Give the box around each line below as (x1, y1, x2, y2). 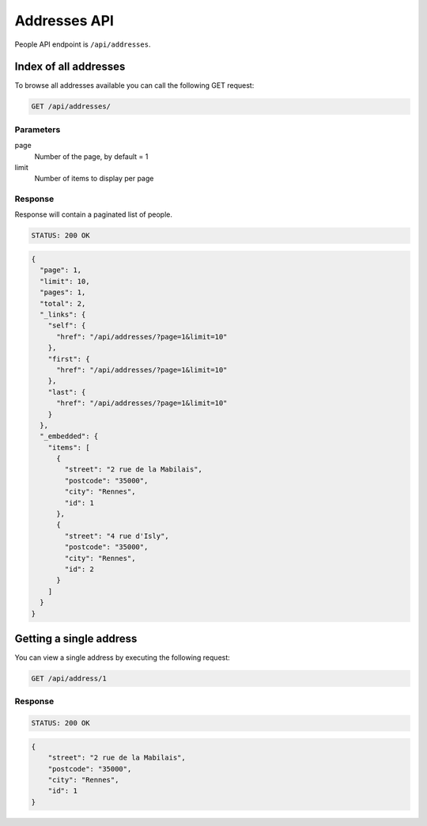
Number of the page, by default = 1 (34, 151, 149, 161)
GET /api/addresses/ (31, 102, 111, 111)
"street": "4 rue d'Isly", (64, 531, 169, 540)
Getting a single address (14, 631, 138, 645)
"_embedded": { (40, 432, 99, 441)
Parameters (14, 123, 61, 135)
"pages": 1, (40, 288, 86, 297)
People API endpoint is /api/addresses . (14, 40, 151, 49)
